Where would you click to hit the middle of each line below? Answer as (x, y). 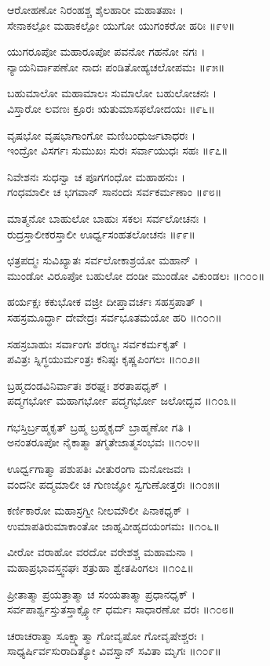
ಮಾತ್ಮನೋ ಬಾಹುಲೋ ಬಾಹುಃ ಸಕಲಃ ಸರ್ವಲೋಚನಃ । (107, 218)
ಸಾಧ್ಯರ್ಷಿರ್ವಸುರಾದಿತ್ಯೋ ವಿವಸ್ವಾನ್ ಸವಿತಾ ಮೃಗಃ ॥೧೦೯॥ (114, 651)
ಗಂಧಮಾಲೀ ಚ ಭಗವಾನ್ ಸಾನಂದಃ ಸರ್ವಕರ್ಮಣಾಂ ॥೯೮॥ (115, 192)
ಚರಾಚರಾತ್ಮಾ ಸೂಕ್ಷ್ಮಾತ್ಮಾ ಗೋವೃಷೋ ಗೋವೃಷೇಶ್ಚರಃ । (106, 635)
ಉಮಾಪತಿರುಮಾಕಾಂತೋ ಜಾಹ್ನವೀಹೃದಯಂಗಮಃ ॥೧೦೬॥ (113, 525)
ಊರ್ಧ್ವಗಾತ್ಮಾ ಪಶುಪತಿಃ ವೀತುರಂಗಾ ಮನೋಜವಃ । (99, 469)
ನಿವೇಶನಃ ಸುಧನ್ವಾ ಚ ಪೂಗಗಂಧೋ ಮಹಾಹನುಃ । (97, 176)
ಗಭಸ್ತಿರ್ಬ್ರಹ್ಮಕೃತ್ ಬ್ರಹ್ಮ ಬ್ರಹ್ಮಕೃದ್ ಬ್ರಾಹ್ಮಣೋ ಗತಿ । (99, 426)
